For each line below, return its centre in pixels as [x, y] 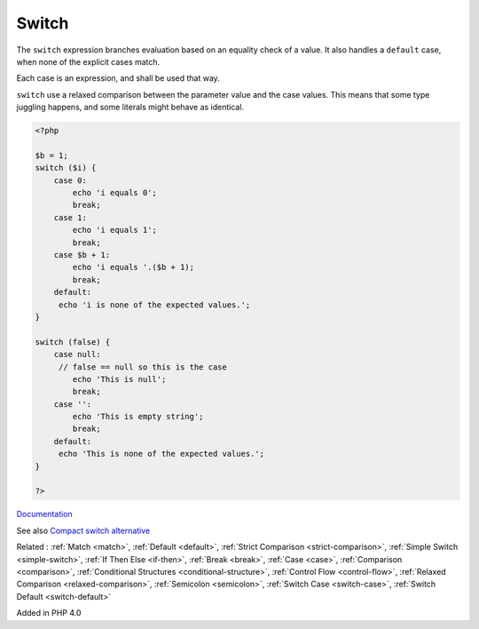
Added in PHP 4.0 [49, 613]
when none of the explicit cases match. [88, 61]
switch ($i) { [66, 168]
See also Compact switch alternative [83, 530]
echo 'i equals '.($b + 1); [133, 267]
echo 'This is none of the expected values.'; [161, 454]
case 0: [71, 180]
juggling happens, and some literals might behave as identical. [130, 107]
